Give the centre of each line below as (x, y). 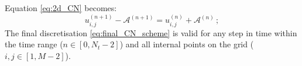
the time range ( (34, 44)
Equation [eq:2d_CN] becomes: (61, 8)
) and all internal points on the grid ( (187, 44)
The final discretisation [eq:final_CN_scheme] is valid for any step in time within (151, 32)
